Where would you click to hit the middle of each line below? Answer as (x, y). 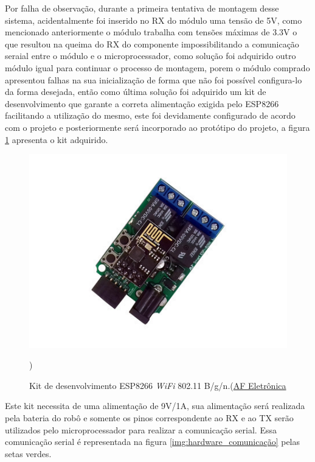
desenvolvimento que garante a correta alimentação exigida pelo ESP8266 (142, 103)
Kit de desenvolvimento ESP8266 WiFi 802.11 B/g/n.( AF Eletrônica (158, 385)
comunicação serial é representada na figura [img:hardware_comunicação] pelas (153, 442)
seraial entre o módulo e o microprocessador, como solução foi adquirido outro (151, 56)
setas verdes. (28, 453)
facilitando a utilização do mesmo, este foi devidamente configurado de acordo (150, 115)
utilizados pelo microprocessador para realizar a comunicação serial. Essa (141, 429)
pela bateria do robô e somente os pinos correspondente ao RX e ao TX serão (149, 417)
